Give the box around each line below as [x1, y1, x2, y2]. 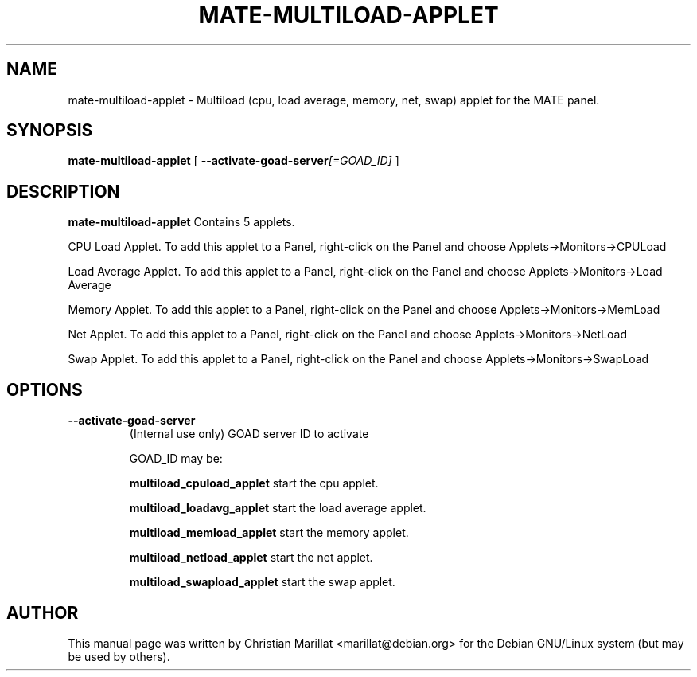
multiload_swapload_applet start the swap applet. [129, 575, 395, 589]
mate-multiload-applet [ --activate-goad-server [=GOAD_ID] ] [68, 154, 399, 168]
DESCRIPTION [6, 181, 120, 202]
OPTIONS [6, 379, 83, 400]
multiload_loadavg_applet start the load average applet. [129, 501, 426, 515]
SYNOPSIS [6, 120, 93, 141]
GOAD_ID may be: [129, 452, 223, 466]
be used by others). [68, 649, 170, 663]
